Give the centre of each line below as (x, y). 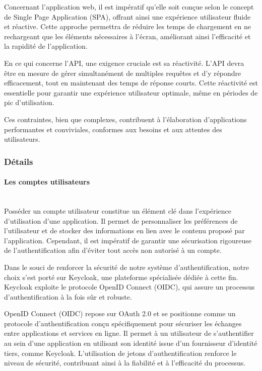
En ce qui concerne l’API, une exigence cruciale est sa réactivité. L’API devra (124, 63)
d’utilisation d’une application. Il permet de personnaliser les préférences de (121, 220)
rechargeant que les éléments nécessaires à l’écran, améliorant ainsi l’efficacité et (127, 36)
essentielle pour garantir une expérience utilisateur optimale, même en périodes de (131, 92)
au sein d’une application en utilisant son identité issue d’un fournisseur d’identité (131, 343)
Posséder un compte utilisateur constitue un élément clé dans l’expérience (118, 210)
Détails (19, 161)
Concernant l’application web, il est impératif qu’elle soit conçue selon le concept (129, 7)
